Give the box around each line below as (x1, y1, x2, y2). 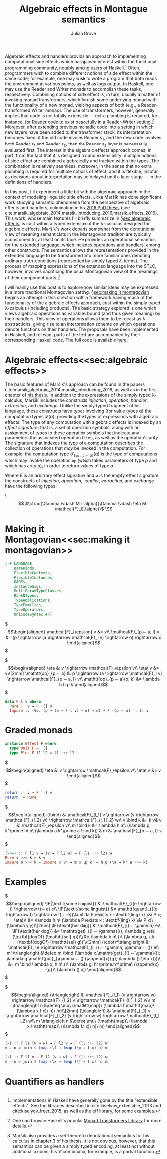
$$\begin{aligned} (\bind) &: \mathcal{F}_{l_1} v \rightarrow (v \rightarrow (8, 811, 159, 818)
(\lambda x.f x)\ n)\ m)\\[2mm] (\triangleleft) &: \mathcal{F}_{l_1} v (16, 1008, 151, 1014)
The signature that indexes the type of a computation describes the (5, 440, 143, 446)
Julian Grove (70, 30, 97, 36)
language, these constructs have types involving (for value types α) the (5, 408, 152, 414)
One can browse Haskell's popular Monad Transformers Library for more (12, 1117, 162, 1123)
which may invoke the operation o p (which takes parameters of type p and (5, 457, 157, 464)
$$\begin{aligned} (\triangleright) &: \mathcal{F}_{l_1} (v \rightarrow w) (11, 992, 156, 998)
